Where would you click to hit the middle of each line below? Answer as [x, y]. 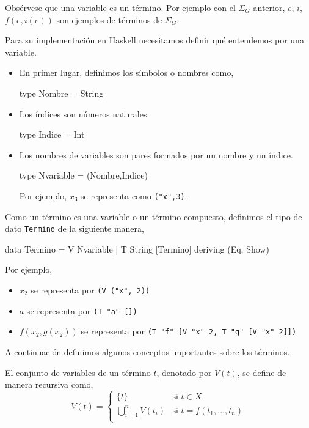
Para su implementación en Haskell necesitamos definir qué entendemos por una [154, 40]
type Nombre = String [61, 93]
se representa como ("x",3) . [134, 195]
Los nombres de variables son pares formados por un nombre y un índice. [156, 154]
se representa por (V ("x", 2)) [90, 290]
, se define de [262, 372]
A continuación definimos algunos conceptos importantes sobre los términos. [147, 352]
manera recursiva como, [49, 384]
